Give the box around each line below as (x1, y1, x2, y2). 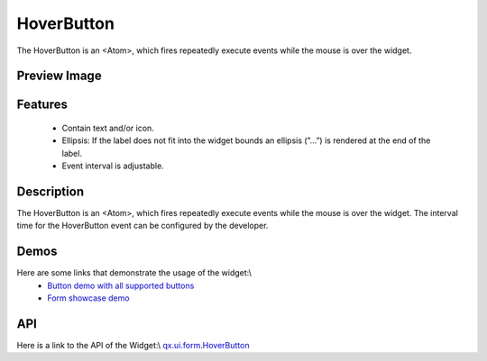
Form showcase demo (47, 293, 130, 303)
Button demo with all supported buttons (47, 280, 195, 291)
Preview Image (16, 68, 103, 84)
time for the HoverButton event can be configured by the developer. (16, 221, 269, 231)
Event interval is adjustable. (61, 160, 164, 171)
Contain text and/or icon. (61, 122, 155, 133)
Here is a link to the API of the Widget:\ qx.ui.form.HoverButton (16, 340, 250, 351)
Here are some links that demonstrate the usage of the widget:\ (16, 267, 253, 278)
